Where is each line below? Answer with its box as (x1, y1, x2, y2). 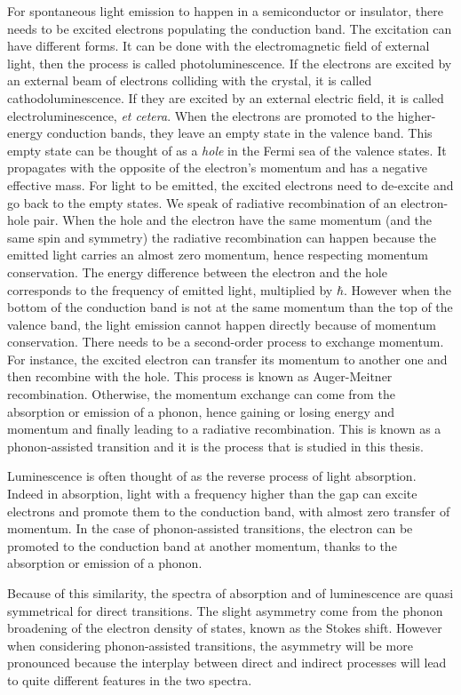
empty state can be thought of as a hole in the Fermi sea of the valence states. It (7, 140, 447, 159)
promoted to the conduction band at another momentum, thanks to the (7, 536, 397, 555)
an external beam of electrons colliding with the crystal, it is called (7, 71, 372, 90)
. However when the (343, 280, 451, 299)
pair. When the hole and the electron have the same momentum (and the (33, 211, 433, 229)
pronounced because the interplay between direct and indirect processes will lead (7, 653, 447, 672)
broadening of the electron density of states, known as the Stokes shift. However (7, 619, 442, 637)
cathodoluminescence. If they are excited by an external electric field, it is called (7, 88, 444, 107)
